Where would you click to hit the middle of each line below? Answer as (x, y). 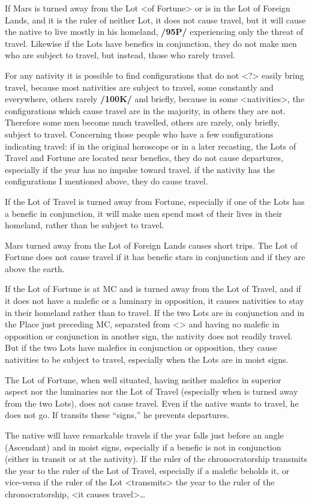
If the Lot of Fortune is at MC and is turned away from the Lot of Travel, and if (153, 289)
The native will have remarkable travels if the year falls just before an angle (144, 435)
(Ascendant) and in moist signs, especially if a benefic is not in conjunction (143, 447)
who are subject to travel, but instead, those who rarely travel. (120, 55)
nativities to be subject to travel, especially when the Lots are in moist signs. (147, 360)
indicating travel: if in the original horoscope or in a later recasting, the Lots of (151, 146)
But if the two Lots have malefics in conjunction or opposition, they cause (141, 348)
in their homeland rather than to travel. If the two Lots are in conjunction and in (155, 312)
